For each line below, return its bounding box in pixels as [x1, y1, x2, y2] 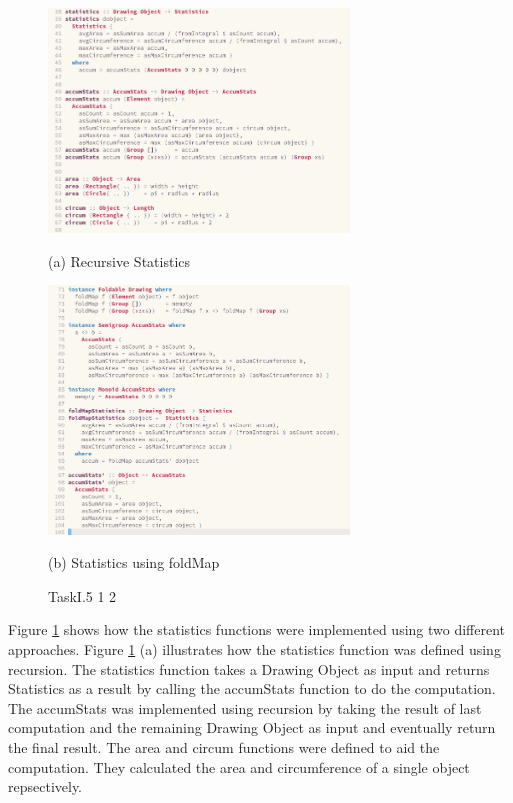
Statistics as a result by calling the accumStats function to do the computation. [8, 678, 496, 699]
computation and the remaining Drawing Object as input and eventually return [8, 717, 496, 738]
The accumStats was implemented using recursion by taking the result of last [8, 697, 482, 718]
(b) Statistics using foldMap [48, 552, 220, 573]
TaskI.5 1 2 [48, 585, 117, 606]
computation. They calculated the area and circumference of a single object [8, 756, 470, 777]
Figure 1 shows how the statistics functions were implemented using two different [8, 619, 506, 640]
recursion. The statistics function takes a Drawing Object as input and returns [8, 658, 490, 679]
